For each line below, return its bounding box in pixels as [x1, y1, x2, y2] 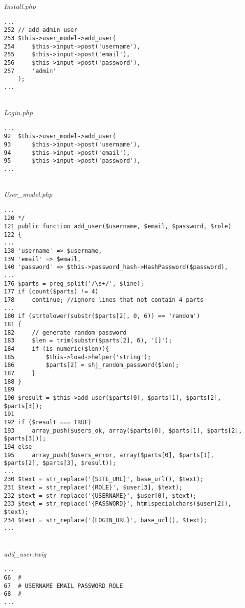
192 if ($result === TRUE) [4, 418, 91, 426]
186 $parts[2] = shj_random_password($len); [4, 362, 179, 369]
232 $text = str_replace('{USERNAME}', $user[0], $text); [4, 492, 197, 499]
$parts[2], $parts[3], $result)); [4, 460, 116, 467]
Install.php [4, 1, 36, 11]
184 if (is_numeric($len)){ [4, 345, 109, 352]
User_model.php [4, 189, 52, 199]
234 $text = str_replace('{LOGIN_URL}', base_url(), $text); [4, 516, 207, 524]
